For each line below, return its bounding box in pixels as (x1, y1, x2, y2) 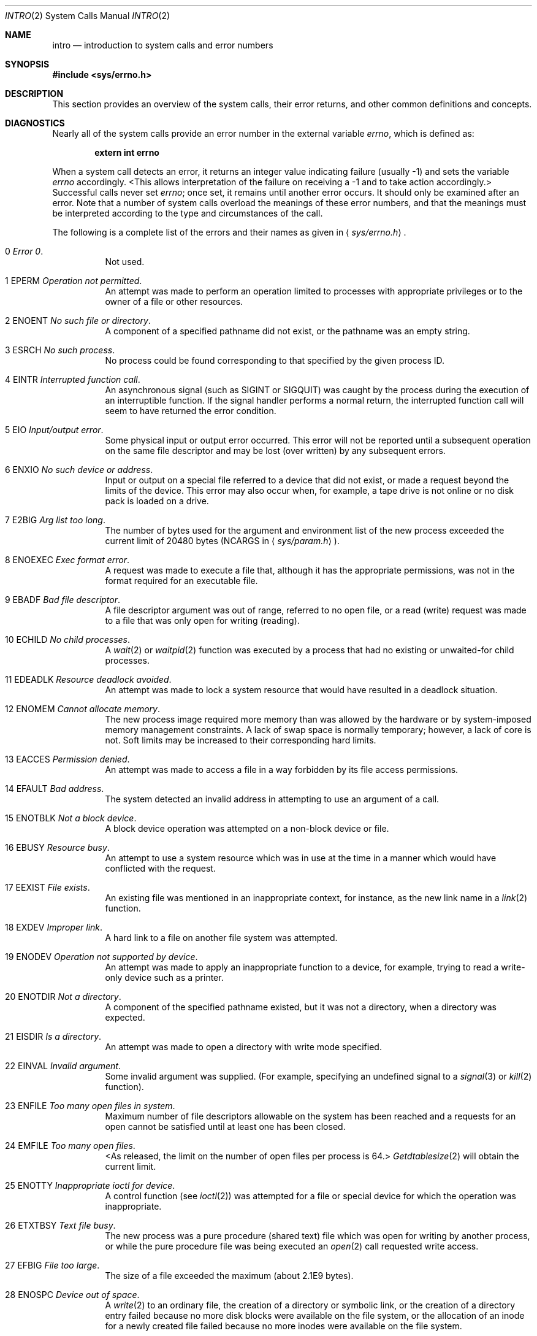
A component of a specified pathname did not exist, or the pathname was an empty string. (105, 326, 470, 336)
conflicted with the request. (105, 863, 216, 873)
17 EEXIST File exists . (5, 882, 90, 893)
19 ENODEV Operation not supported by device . (5, 951, 198, 962)
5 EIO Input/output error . (5, 424, 104, 435)
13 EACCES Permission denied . (5, 754, 130, 764)
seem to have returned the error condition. (105, 405, 276, 416)
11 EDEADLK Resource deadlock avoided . (5, 674, 172, 685)
